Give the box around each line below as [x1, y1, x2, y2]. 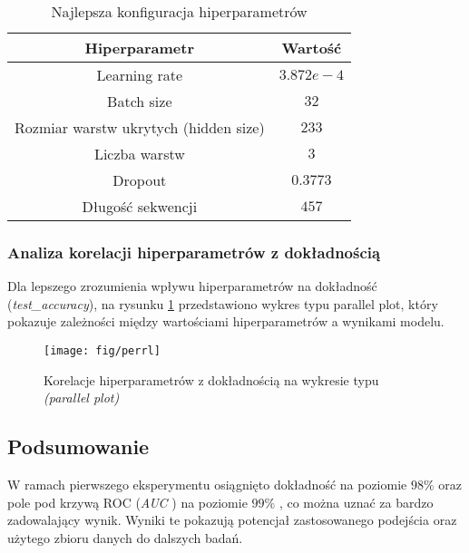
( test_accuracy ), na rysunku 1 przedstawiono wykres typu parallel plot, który [7, 294, 438, 313]
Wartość [281, 37, 342, 58]
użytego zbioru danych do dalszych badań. [7, 528, 243, 547]
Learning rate [96, 64, 183, 85]
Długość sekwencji [82, 196, 198, 217]
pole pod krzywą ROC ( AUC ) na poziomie [7, 492, 248, 511]
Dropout [112, 170, 167, 190]
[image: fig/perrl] [44, 344, 161, 357]
